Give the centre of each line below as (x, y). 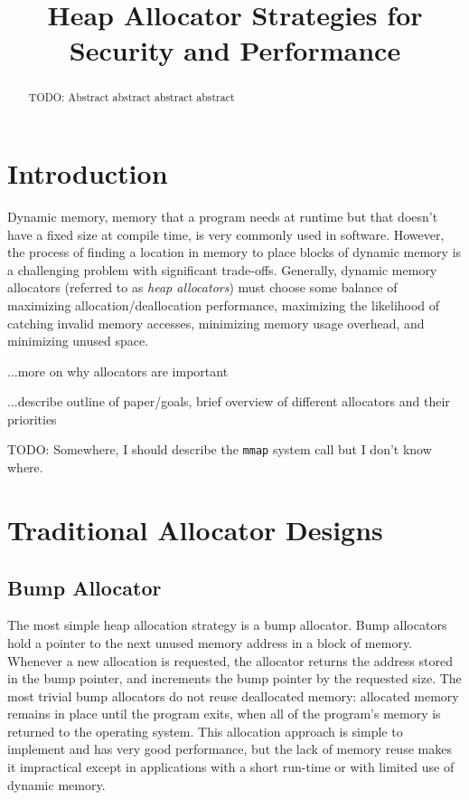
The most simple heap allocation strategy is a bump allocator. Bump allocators (227, 625)
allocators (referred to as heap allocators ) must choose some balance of (202, 287)
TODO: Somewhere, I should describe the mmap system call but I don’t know (220, 449)
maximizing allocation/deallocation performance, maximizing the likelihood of (224, 305)
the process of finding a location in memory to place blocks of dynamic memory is (234, 252)
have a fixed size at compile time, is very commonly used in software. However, (226, 234)
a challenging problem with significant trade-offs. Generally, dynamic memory (222, 269)
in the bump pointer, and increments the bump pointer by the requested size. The (234, 678)
